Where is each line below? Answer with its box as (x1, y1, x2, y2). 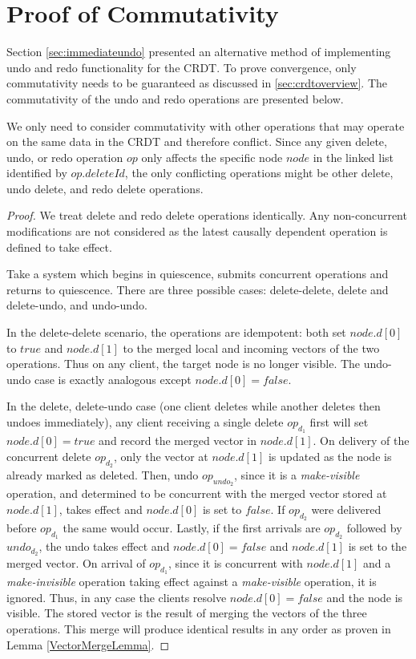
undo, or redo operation (6, 148, 123, 165)
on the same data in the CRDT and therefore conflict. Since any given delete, (6, 133, 387, 150)
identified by (6, 164, 67, 181)
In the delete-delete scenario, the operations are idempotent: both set (6, 324, 346, 341)
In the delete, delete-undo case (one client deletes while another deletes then (6, 398, 381, 414)
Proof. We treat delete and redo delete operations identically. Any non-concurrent (6, 207, 407, 224)
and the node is (326, 588, 403, 605)
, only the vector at (113, 447, 208, 464)
